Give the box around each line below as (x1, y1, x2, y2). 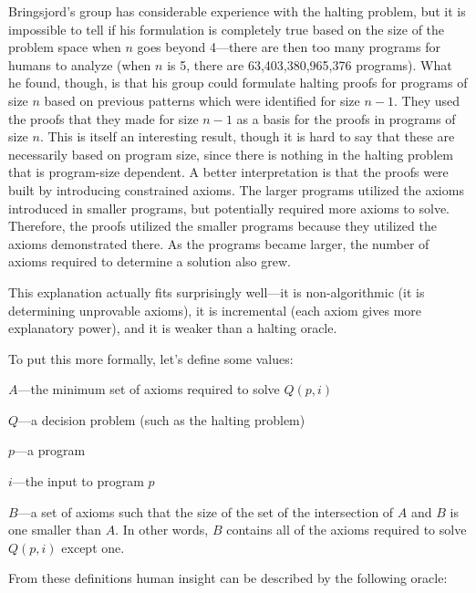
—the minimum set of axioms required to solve (17, 380, 280, 399)
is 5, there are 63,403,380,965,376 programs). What (167, 55, 452, 74)
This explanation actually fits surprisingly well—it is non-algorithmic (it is (8, 282, 425, 301)
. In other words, (115, 520, 209, 539)
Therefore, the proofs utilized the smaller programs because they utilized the (8, 216, 437, 235)
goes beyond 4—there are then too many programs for (137, 37, 440, 57)
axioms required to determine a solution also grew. (8, 252, 291, 271)
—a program (15, 441, 86, 460)
